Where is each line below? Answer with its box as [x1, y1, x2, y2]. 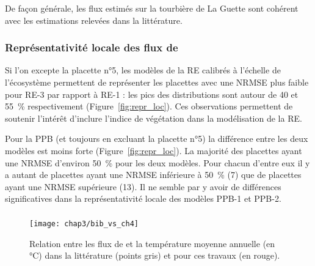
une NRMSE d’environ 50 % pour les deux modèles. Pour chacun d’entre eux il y [5, 156, 310, 169]
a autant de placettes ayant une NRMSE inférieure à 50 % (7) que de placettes [5, 168, 302, 181]
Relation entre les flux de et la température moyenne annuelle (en [29, 237, 275, 249]
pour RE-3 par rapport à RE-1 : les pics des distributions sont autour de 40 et [5, 87, 299, 100]
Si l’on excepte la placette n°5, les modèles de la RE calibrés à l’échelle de [5, 64, 281, 76]
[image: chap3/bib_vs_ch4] [29, 219, 139, 228]
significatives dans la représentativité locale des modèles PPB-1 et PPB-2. [5, 192, 281, 205]
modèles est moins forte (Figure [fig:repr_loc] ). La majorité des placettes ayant [5, 144, 302, 157]
